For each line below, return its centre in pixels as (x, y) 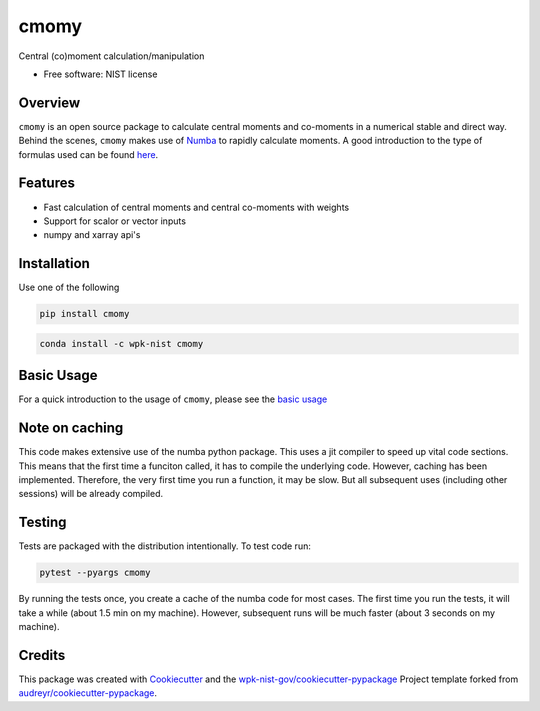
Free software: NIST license (100, 74)
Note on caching (71, 428)
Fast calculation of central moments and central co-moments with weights (196, 207)
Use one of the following (69, 287)
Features (46, 183)
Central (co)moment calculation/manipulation (111, 56)
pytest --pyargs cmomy (95, 573)
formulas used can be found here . (88, 154)
